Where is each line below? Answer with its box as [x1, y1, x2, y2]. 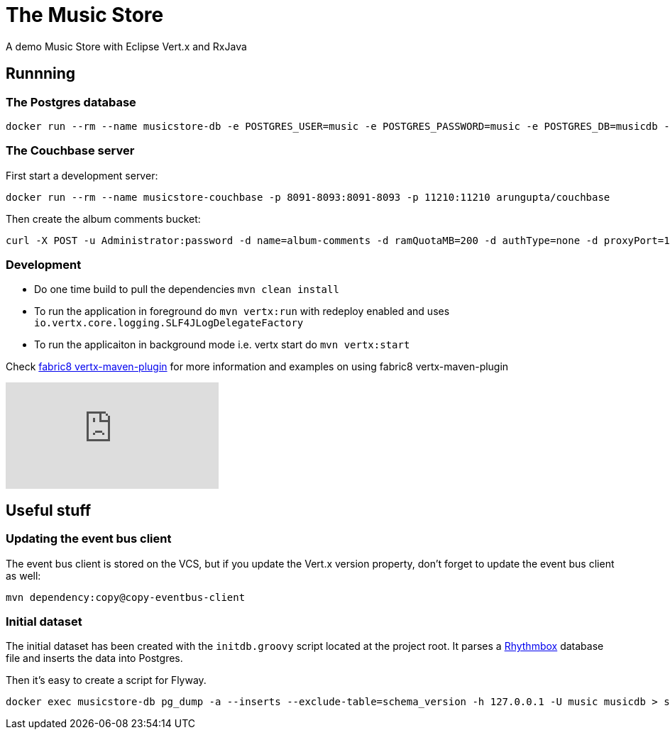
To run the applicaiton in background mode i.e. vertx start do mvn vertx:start [34, 338, 410, 351]
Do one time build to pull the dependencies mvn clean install [34, 283, 339, 296]
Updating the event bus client [6, 531, 172, 546]
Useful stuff [6, 501, 92, 519]
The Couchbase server [6, 143, 135, 158]
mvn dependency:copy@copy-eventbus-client [6, 591, 246, 603]
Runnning [6, 65, 76, 83]
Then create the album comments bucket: [6, 212, 201, 225]
